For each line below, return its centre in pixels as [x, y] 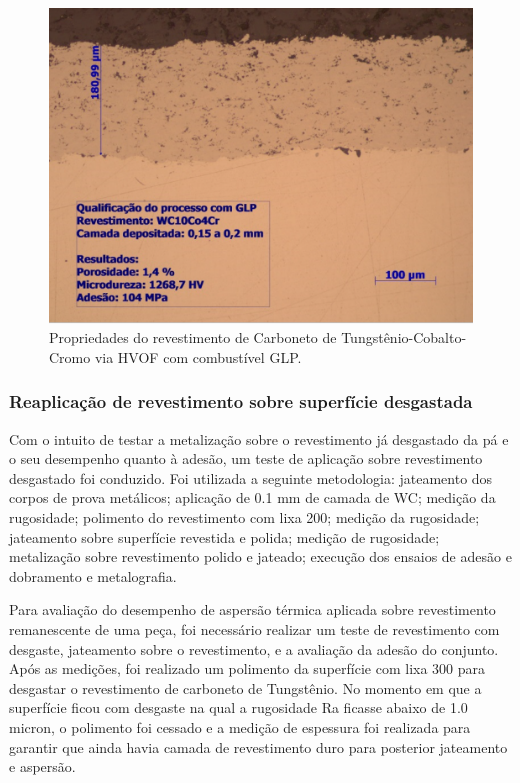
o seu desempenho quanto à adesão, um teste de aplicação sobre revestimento [246, 458]
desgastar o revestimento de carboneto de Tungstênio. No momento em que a [245, 687]
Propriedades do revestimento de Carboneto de [193, 337]
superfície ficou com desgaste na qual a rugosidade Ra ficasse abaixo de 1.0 [238, 707]
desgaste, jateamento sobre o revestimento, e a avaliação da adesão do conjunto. [254, 648]
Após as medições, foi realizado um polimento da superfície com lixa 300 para [247, 668]
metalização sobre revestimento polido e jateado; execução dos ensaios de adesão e [260, 556]
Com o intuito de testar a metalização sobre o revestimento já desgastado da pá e [259, 438]
